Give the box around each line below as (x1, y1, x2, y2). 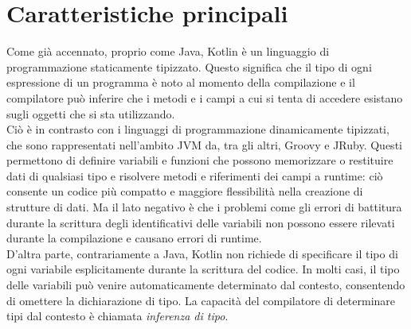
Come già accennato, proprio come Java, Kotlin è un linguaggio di (6, 43, 330, 60)
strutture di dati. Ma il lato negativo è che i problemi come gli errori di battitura (6, 199, 402, 215)
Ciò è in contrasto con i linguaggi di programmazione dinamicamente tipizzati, (6, 121, 389, 137)
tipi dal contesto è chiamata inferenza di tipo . (6, 308, 229, 324)
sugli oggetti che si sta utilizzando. (6, 105, 175, 122)
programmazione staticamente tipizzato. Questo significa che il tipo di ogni (6, 58, 372, 75)
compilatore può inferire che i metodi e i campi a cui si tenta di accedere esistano (6, 89, 403, 106)
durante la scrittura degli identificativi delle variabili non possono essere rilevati (6, 214, 395, 230)
